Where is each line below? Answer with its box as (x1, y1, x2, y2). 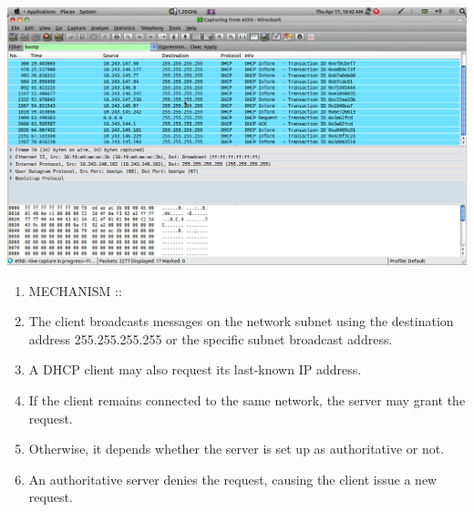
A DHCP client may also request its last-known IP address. (28, 360, 362, 379)
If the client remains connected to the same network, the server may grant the (28, 390, 466, 409)
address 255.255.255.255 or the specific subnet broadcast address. (28, 329, 393, 348)
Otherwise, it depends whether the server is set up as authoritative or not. (28, 439, 445, 458)
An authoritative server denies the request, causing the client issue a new (28, 469, 438, 488)
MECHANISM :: (28, 281, 122, 300)
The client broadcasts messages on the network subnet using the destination (28, 312, 454, 331)
